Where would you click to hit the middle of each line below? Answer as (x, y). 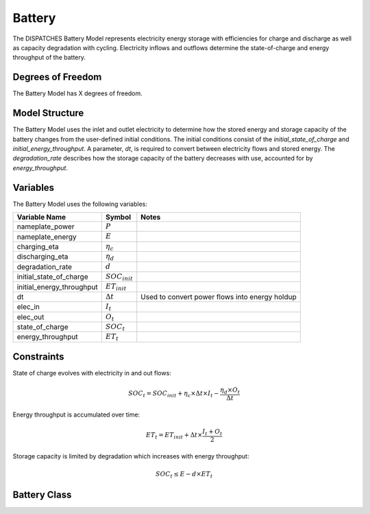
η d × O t (230, 391)
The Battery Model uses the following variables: (80, 204)
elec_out (30, 317)
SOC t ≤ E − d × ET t (184, 475)
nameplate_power (46, 226)
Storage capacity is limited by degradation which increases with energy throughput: (131, 456)
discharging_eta (42, 257)
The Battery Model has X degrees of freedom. (78, 93)
